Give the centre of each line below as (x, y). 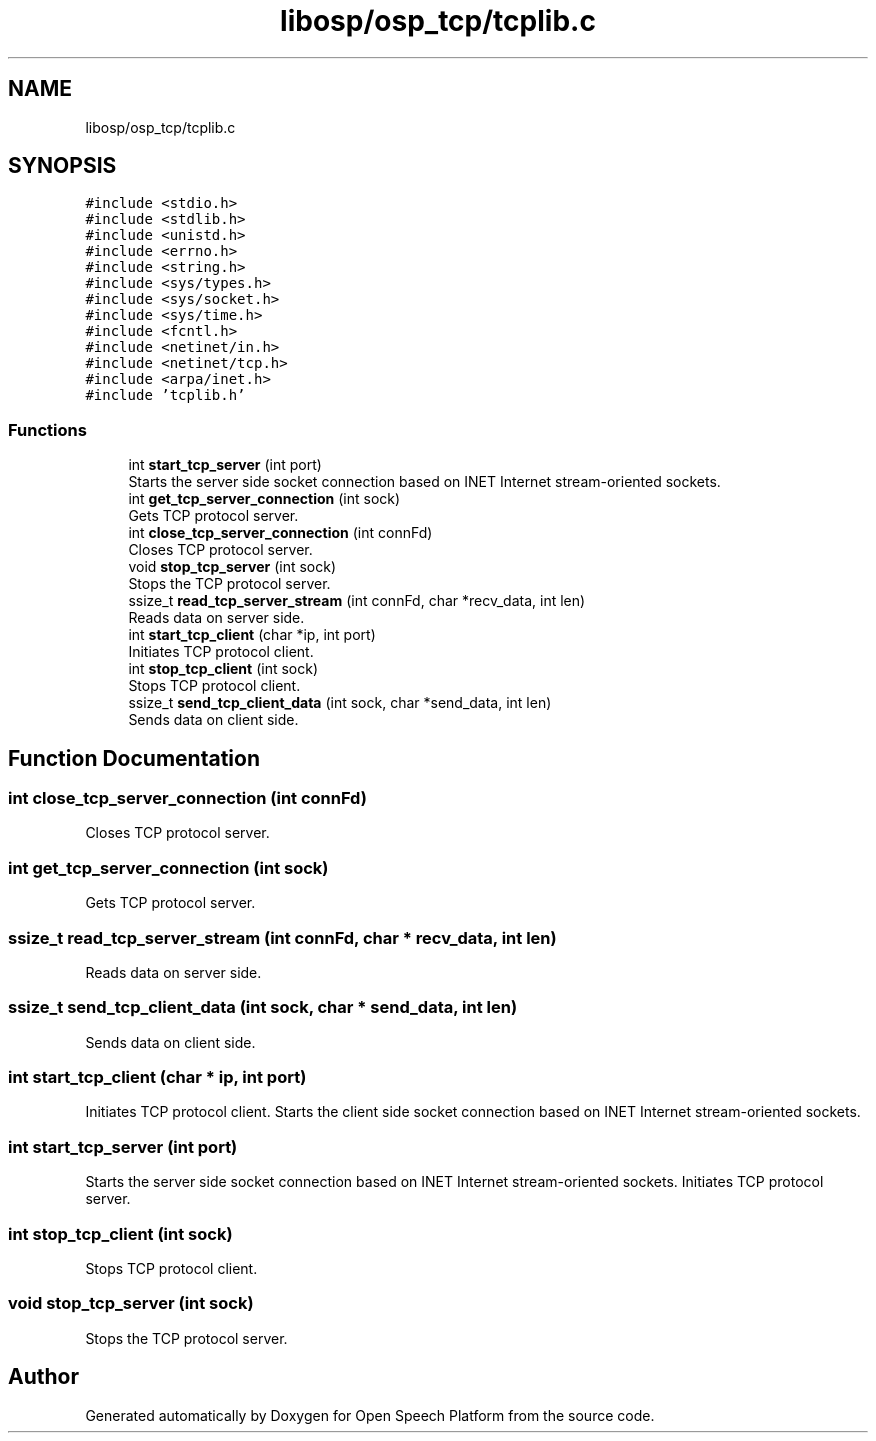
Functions (47, 429)
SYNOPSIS (62, 166)
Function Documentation (134, 758)
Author (43, 1377)
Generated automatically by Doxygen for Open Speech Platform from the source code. (370, 1415)
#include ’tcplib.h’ (165, 395)
